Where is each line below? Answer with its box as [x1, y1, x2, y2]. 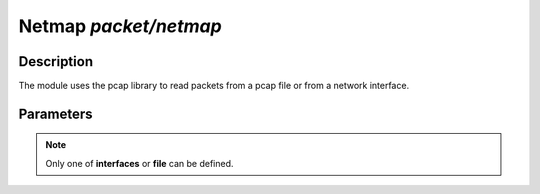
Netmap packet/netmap [18, 15, 222, 37]
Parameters [18, 105, 93, 122]
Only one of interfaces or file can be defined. [45, 157, 234, 169]
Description [18, 53, 94, 70]
